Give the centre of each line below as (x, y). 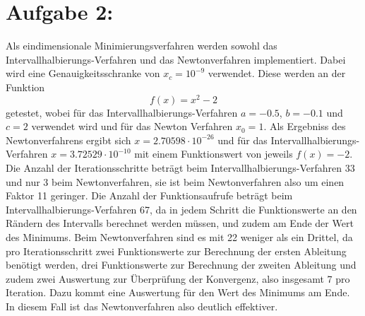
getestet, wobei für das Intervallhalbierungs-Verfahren (122, 112)
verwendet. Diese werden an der (277, 73)
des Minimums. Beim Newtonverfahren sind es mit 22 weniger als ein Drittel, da (179, 236)
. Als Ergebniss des (305, 126)
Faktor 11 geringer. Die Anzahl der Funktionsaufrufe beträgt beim (149, 195)
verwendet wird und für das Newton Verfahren (132, 126)
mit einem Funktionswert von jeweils (214, 154)
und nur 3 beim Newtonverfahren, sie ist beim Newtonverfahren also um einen (175, 181)
